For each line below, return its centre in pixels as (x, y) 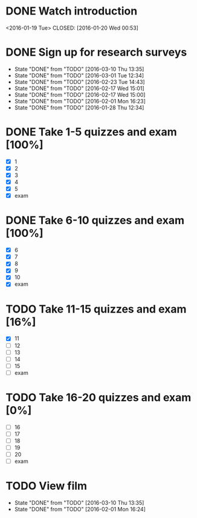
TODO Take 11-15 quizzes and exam (96, 309)
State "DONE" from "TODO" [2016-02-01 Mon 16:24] (80, 510)
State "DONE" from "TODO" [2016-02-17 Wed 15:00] (80, 94)
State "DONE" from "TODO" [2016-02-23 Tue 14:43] (80, 82)
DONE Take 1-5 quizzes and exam (92, 132)
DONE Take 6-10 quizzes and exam (95, 220)
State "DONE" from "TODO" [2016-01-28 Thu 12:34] (79, 108)
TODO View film (47, 486)
